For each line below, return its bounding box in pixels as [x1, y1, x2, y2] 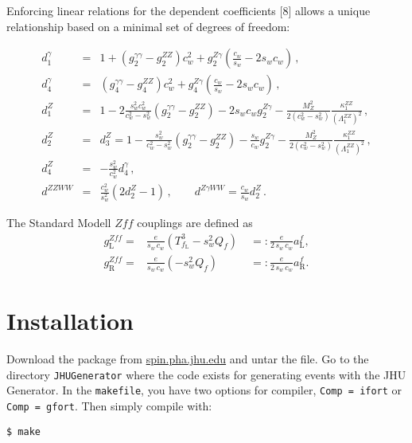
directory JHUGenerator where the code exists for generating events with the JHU [6, 366, 406, 382]
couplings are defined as [137, 214, 253, 230]
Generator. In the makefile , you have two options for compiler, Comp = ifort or [6, 382, 402, 398]
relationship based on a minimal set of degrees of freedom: [6, 18, 290, 34]
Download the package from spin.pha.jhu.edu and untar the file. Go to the [6, 351, 369, 367]
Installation [6, 304, 134, 337]
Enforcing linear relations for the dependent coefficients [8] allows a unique [6, 2, 371, 18]
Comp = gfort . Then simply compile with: [6, 398, 212, 414]
